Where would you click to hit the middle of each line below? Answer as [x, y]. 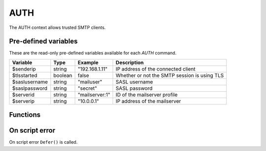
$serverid [23, 95]
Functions [25, 115]
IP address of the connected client [156, 69]
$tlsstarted [25, 75]
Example [88, 62]
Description [130, 62]
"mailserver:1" [94, 95]
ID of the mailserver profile [147, 95]
